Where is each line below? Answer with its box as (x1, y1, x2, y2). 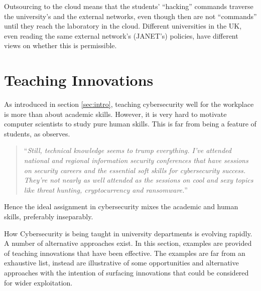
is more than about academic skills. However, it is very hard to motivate (4, 108, 227, 119)
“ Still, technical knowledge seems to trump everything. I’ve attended (24, 145, 231, 156)
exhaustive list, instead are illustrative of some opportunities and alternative (4, 257, 239, 268)
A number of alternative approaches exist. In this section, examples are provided (4, 238, 252, 248)
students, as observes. (4, 128, 70, 138)
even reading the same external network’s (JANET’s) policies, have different (4, 30, 238, 41)
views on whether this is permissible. (4, 40, 117, 51)
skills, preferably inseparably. (4, 211, 93, 222)
